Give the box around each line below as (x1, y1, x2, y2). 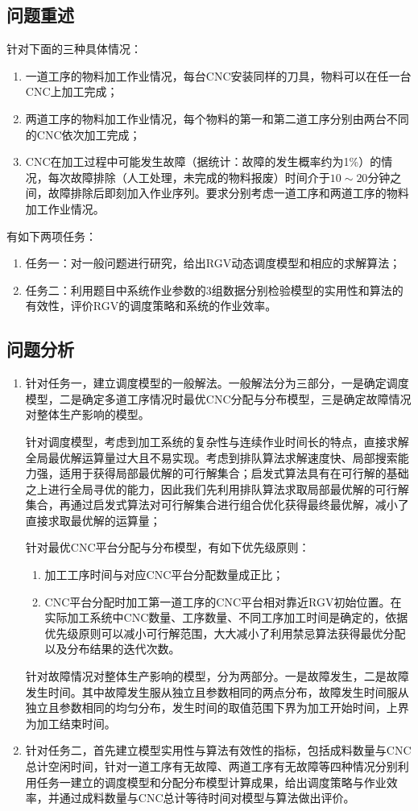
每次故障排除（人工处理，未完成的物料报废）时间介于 (48, 168, 330, 185)
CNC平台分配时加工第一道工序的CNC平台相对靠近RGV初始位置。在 (44, 593, 402, 610)
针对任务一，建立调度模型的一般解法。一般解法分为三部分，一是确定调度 (25, 374, 409, 391)
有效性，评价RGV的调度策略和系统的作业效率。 (25, 297, 277, 314)
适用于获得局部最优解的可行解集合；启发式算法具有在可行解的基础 (59, 465, 409, 482)
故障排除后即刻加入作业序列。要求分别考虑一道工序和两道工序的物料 (48, 184, 409, 201)
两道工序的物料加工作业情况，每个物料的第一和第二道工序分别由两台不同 (25, 110, 409, 126)
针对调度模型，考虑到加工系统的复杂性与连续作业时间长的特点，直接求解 (25, 432, 409, 449)
